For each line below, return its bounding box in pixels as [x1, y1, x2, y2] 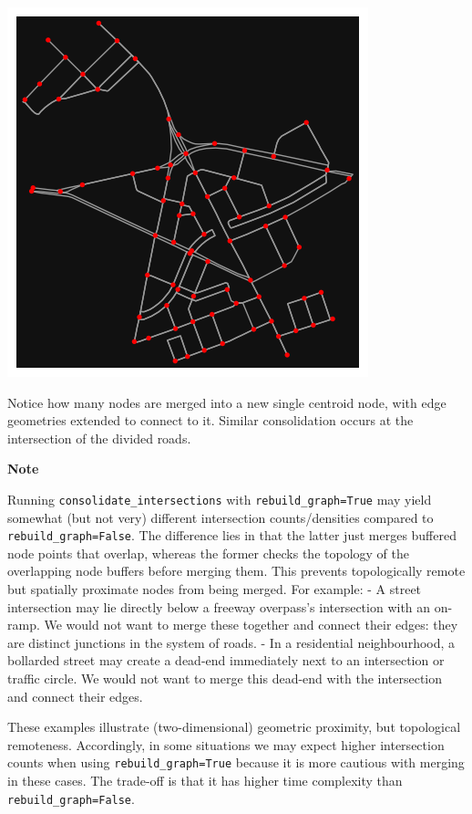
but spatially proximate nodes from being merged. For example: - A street [7, 579, 422, 599]
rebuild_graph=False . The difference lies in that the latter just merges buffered [7, 526, 457, 545]
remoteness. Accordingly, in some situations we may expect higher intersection [7, 735, 445, 754]
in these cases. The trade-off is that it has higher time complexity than [7, 771, 403, 790]
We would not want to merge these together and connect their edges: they [44, 615, 458, 634]
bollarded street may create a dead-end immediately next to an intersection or [7, 651, 445, 670]
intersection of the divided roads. [7, 428, 191, 447]
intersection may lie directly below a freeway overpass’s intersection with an [7, 597, 431, 616]
